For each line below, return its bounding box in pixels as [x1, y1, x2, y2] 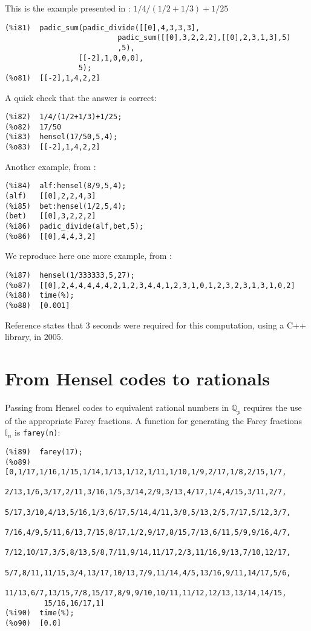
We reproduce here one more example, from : [5, 249, 172, 262]
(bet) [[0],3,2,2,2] [5, 212, 96, 221]
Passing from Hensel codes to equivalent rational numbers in [5, 401, 229, 413]
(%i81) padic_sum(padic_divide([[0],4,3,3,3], [5, 23, 200, 32]
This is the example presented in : [5, 2, 131, 14]
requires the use [243, 401, 302, 413]
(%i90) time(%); [5, 609, 74, 618]
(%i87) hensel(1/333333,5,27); [5, 270, 135, 280]
